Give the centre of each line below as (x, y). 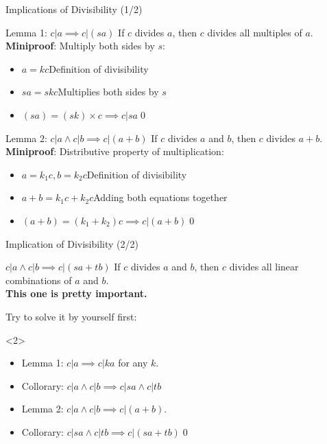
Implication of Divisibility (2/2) (72, 243)
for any (133, 363)
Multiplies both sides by (108, 92)
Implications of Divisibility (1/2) (74, 9)
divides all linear (264, 267)
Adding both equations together (160, 197)
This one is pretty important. (76, 293)
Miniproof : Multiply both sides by (80, 46)
